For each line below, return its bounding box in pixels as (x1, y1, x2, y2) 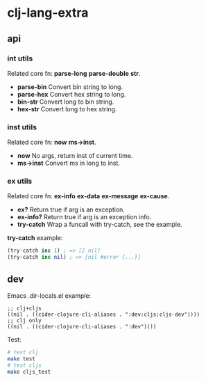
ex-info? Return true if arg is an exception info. (17, 213, 152, 221)
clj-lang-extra (7, 5, 89, 21)
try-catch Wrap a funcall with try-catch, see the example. (17, 221, 182, 229)
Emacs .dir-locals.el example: (7, 292, 92, 300)
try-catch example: (7, 234, 63, 242)
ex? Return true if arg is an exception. (17, 205, 125, 214)
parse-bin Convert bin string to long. (17, 82, 123, 91)
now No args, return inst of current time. (17, 152, 133, 160)
